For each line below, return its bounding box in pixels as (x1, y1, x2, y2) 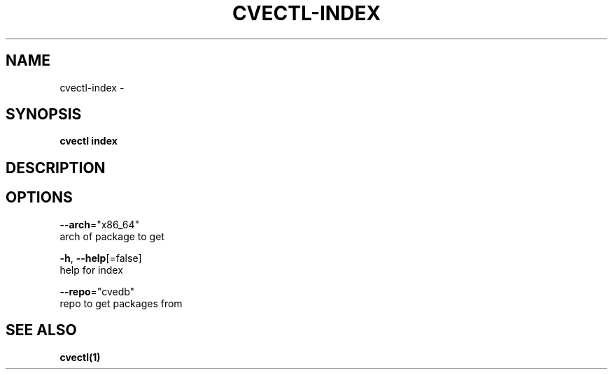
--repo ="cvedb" (59, 285, 135, 297)
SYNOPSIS (6, 105, 82, 124)
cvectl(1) (59, 351, 101, 363)
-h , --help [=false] (59, 251, 142, 264)
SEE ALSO (6, 321, 77, 339)
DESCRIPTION (6, 159, 106, 177)
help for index (59, 263, 123, 276)
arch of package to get (59, 230, 164, 242)
